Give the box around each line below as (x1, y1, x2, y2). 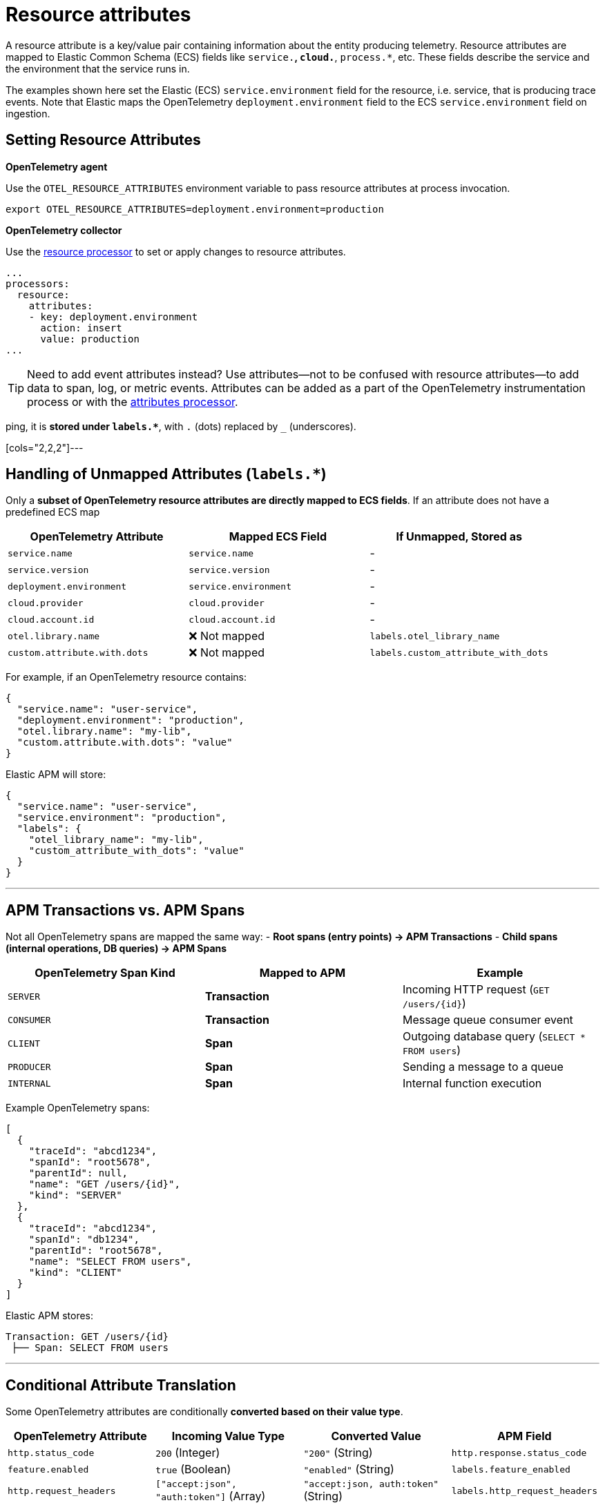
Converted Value (331, 1429, 421, 1444)
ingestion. (6, 107, 50, 119)
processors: (6, 278, 70, 289)
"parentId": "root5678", (28, 1245, 163, 1256)
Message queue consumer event (402, 1013, 573, 1027)
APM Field (497, 1429, 552, 1444)
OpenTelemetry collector (6, 224, 122, 236)
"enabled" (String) (303, 1462, 394, 1477)
